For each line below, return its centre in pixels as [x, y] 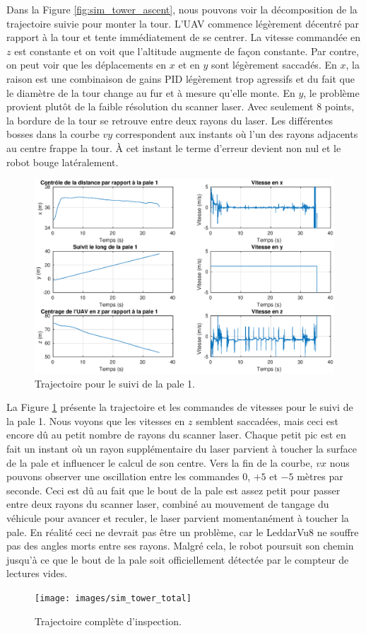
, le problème [331, 92]
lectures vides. [37, 573]
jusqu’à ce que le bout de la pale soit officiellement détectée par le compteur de [178, 559]
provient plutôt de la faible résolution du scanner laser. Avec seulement [160, 106]
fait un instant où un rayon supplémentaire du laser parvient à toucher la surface [182, 449]
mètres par [320, 476]
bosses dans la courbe [53, 134]
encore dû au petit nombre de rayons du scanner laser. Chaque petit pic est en [176, 435]
